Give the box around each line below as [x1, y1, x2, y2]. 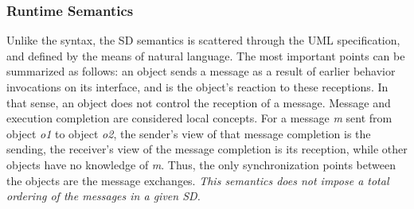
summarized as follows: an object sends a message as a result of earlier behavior [6, 63, 396, 79]
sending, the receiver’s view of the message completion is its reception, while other [6, 141, 408, 157]
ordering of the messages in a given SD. [6, 188, 201, 204]
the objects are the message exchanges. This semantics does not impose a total [6, 172, 389, 188]
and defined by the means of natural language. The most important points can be [6, 47, 405, 64]
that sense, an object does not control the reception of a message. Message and [6, 94, 391, 110]
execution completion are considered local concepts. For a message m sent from [6, 110, 393, 126]
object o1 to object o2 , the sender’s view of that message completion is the [6, 125, 371, 141]
